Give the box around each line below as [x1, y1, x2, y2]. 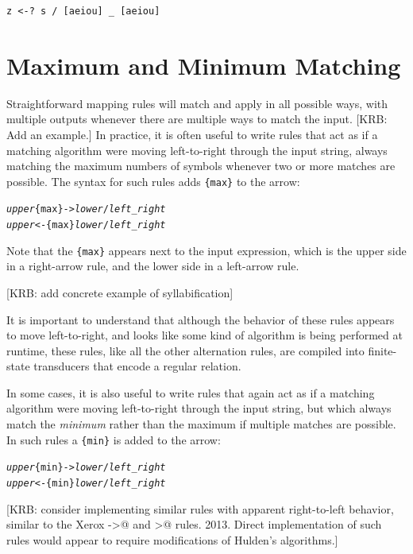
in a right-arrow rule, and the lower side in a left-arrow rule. [6, 258, 299, 274]
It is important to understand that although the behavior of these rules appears [6, 311, 395, 327]
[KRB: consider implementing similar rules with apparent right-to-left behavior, [6, 500, 394, 517]
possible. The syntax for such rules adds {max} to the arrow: [6, 172, 300, 189]
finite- [368, 342, 397, 358]
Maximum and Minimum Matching [6, 48, 401, 81]
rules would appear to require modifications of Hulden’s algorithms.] [6, 531, 338, 548]
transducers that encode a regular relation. [33, 358, 241, 374]
